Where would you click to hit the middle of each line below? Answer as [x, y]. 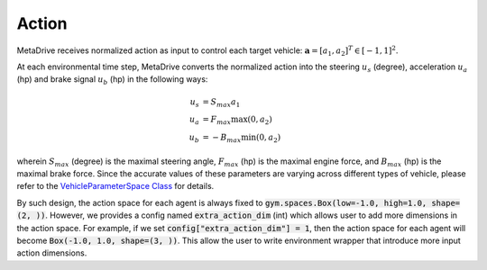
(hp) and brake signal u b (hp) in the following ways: [112, 81]
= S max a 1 [221, 103]
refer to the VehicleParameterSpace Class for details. [115, 186]
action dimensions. [52, 253]
